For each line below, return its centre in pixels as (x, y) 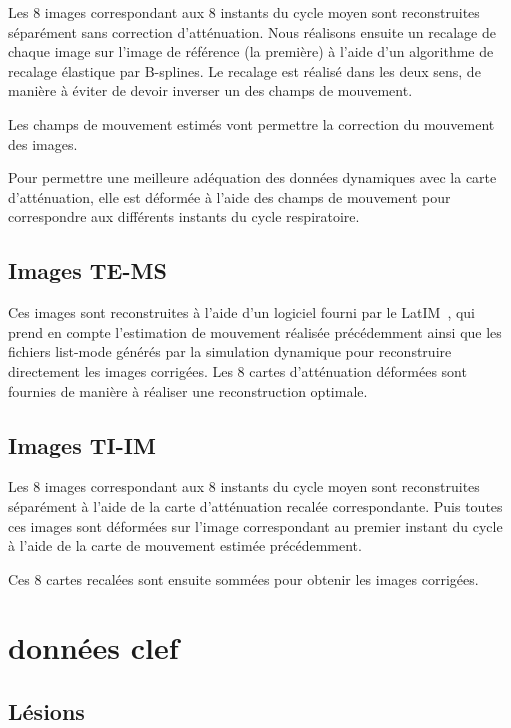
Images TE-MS (87, 270)
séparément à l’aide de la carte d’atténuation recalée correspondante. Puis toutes (255, 505)
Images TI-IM (82, 444)
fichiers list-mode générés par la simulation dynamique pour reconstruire (230, 351)
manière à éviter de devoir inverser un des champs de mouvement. (210, 90)
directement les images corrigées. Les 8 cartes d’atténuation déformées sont (237, 370)
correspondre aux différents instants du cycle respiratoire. (184, 216)
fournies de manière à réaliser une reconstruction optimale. (188, 390)
